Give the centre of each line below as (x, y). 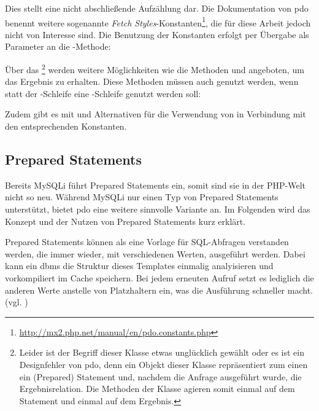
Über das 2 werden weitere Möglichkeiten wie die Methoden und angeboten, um (155, 68)
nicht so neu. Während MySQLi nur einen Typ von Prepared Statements (142, 197)
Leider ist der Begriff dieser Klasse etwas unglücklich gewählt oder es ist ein (162, 352)
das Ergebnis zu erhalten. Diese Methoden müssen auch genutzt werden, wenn (152, 81)
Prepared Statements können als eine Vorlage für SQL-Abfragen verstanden (147, 242)
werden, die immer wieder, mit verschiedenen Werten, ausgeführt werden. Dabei (155, 253)
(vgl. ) (17, 302)
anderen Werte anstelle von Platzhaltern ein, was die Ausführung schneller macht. (159, 290)
